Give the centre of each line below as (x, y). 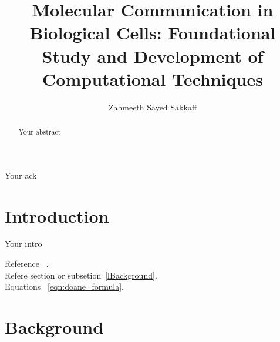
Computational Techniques (153, 78)
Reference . (27, 264)
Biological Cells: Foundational (153, 33)
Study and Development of (153, 56)
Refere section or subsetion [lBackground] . (81, 275)
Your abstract (40, 132)
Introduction (57, 215)
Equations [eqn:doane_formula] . (64, 286)
